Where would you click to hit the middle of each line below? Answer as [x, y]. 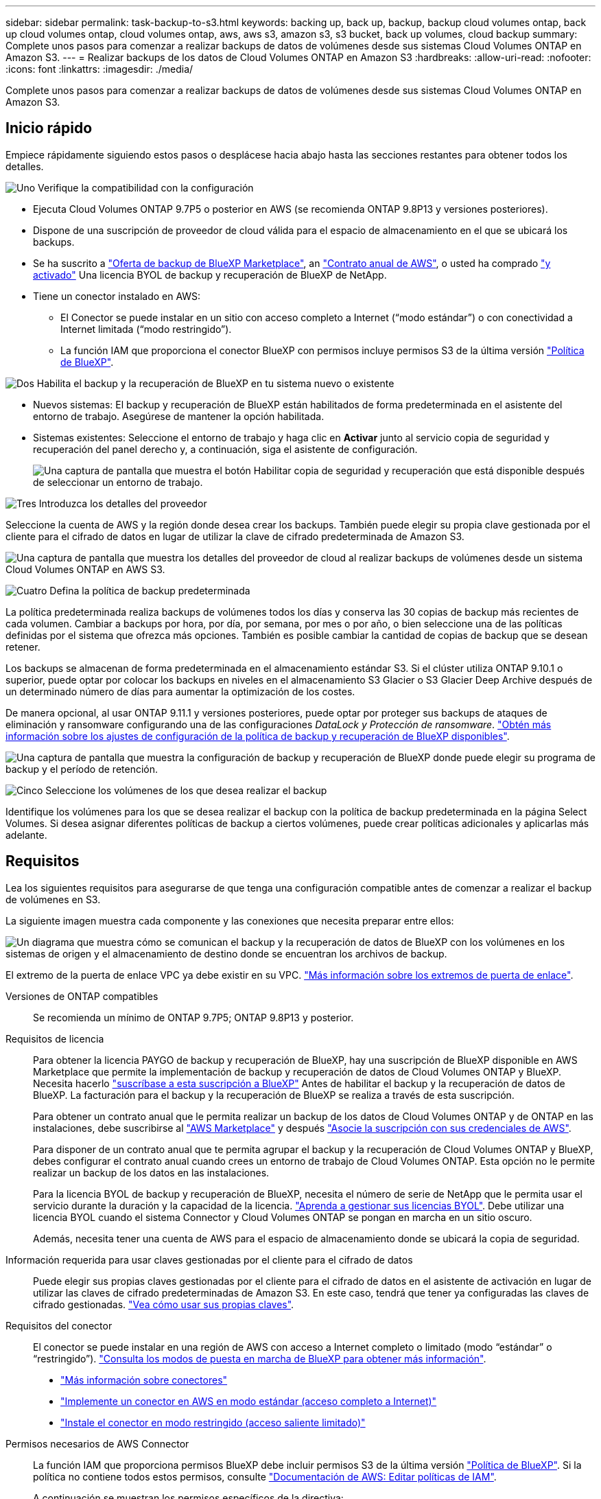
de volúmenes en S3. [53, 899]
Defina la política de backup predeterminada [150, 590]
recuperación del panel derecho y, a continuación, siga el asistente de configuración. [225, 449]
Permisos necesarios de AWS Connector [97, 1443]
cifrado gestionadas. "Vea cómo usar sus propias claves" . [164, 1304]
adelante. [26, 835]
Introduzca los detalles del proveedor [123, 503]
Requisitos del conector [59, 1325]
